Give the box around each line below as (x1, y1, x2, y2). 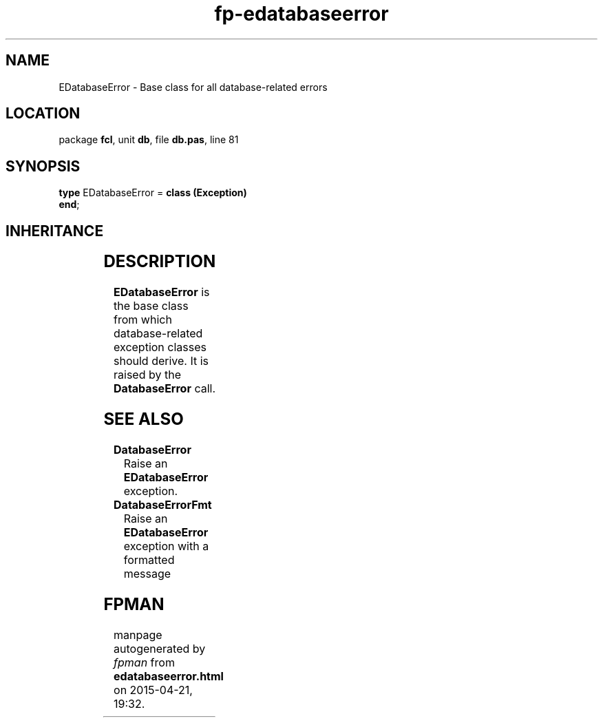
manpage (114, 627, 162, 642)
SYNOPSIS (6, 157, 81, 175)
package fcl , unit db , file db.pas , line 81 (59, 134, 239, 146)
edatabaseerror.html (114, 669, 224, 683)
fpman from (114, 655, 175, 669)
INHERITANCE (6, 222, 104, 240)
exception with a (123, 538, 209, 553)
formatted (123, 552, 175, 567)
